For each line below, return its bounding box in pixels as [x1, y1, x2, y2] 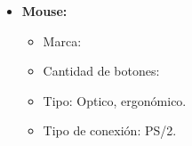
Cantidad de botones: [43, 61, 160, 80]
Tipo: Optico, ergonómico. [43, 91, 187, 109]
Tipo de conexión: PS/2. [43, 121, 177, 140]
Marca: [43, 31, 82, 50]
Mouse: [21, 2, 68, 20]
